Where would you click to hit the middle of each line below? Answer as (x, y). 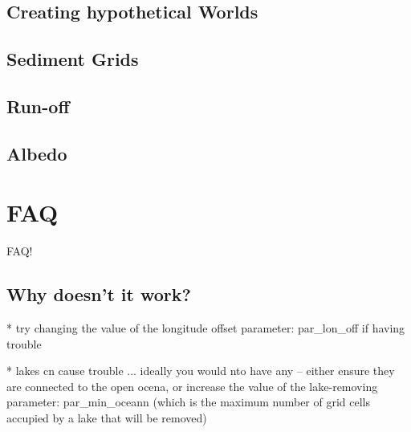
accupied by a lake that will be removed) (107, 418)
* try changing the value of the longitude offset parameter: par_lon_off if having (206, 328)
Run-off (38, 106)
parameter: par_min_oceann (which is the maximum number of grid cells (189, 402)
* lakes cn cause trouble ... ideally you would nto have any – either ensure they (201, 371)
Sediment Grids (73, 59)
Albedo (37, 153)
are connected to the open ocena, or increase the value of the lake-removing (192, 386)
